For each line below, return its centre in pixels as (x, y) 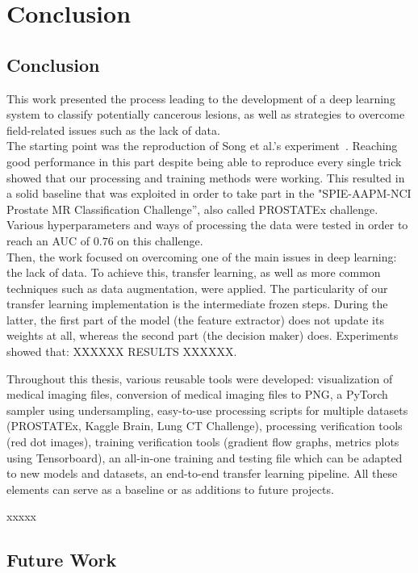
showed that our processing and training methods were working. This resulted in (206, 177)
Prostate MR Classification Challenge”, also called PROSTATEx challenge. (192, 209)
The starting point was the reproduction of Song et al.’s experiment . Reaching (202, 146)
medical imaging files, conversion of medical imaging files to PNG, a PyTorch (197, 394)
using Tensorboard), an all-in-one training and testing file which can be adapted (205, 457)
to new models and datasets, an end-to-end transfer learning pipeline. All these (202, 473)
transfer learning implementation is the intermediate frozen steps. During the (197, 304)
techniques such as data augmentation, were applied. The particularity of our (197, 288)
